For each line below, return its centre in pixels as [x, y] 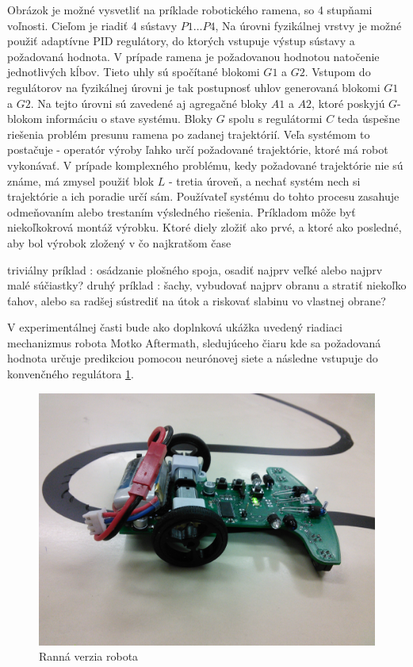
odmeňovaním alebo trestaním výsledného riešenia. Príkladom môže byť [182, 211]
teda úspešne [369, 119]
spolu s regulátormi [275, 119]
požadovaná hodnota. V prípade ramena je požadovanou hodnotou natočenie [193, 56]
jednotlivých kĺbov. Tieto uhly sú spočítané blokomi [134, 72]
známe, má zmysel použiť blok [81, 180]
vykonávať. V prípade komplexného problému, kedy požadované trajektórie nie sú [205, 165]
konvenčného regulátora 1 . [71, 374]
